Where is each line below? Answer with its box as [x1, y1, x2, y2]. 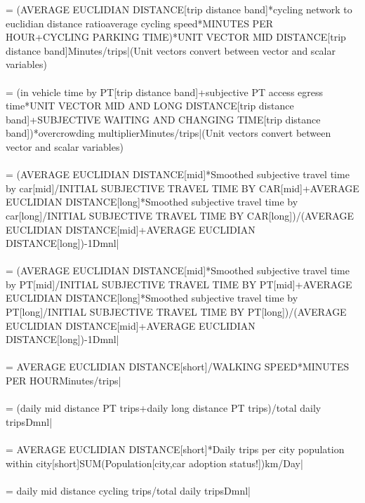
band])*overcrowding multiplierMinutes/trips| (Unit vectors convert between [6, 126, 331, 140]
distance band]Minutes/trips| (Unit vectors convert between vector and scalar [6, 43, 336, 58]
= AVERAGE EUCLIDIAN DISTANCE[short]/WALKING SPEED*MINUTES [6, 359, 350, 374]
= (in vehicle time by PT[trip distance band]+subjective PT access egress [6, 84, 324, 99]
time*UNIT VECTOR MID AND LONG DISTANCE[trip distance [6, 98, 294, 113]
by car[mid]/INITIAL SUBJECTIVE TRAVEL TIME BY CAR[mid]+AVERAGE [6, 180, 359, 195]
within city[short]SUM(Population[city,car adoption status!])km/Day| [6, 455, 303, 470]
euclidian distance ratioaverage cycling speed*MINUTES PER [6, 15, 273, 30]
